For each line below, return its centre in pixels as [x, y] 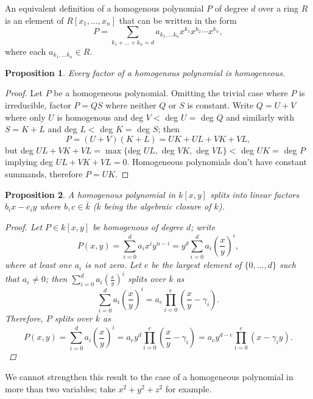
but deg [19, 150]
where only [25, 117]
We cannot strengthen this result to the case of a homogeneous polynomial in [149, 377]
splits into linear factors [255, 194]
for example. [188, 388]
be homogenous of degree [138, 226]
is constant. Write [220, 104]
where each [26, 51]
